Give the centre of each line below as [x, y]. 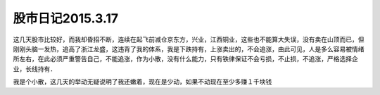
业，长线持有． [34, 69]
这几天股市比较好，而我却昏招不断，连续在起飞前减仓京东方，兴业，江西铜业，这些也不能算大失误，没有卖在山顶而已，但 [189, 39]
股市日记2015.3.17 [66, 18]
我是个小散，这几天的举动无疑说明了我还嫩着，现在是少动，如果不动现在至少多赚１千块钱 [142, 82]
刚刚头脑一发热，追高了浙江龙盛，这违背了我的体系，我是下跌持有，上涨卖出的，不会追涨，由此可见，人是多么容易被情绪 [189, 49]
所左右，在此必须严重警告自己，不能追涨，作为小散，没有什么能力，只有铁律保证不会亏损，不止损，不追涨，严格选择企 [185, 59]
